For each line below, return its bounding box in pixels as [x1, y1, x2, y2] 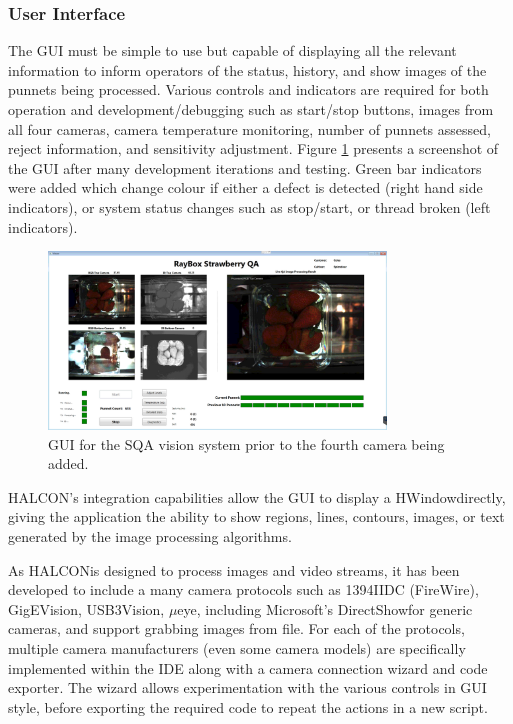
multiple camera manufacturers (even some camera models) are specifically [8, 637, 466, 658]
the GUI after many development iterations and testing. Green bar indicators [8, 157, 482, 178]
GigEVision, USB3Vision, [8, 598, 165, 619]
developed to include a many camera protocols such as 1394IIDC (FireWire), [8, 579, 479, 600]
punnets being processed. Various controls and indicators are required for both [8, 79, 489, 100]
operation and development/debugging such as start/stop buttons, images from [8, 99, 494, 119]
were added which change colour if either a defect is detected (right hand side [8, 177, 483, 198]
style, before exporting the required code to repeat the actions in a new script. [8, 696, 488, 717]
